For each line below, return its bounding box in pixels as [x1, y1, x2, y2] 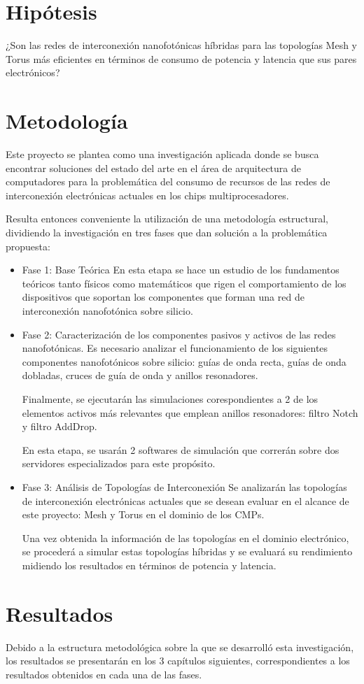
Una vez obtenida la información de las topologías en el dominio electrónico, [22, 530, 349, 545]
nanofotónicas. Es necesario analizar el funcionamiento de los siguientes [22, 341, 328, 355]
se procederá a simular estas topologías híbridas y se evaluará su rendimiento [22, 544, 353, 559]
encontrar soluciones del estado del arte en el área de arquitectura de [6, 160, 301, 175]
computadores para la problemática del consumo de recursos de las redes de [6, 174, 330, 189]
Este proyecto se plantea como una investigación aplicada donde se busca [6, 147, 319, 162]
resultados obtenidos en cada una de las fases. [6, 667, 202, 681]
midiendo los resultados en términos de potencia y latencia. [22, 557, 276, 572]
